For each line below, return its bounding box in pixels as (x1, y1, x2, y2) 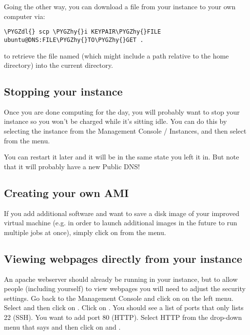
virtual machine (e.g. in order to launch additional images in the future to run (4, 217, 237, 228)
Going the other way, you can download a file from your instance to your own (4, 1, 236, 11)
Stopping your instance (4, 84, 123, 99)
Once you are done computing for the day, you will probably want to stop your (4, 106, 240, 117)
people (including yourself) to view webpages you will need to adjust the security (4, 283, 246, 294)
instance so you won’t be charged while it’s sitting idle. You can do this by (4, 116, 227, 126)
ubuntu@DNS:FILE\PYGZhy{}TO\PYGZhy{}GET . (4, 36, 144, 43)
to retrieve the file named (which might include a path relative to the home (4, 50, 229, 60)
